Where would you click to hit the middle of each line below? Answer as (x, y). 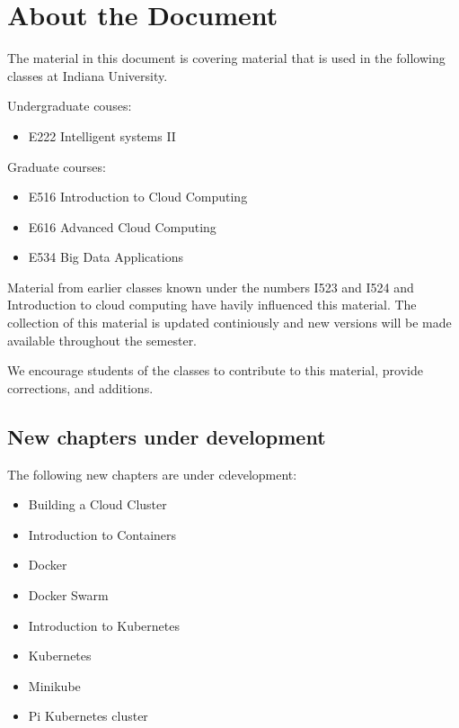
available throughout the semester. (102, 340)
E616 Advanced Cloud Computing (122, 226)
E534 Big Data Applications (106, 257)
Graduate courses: (57, 166)
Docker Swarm (68, 595)
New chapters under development (167, 436)
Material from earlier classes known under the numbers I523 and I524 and (211, 287)
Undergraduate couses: (70, 106)
